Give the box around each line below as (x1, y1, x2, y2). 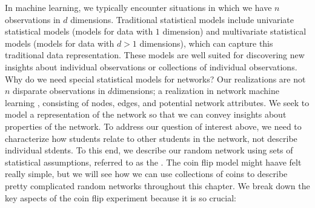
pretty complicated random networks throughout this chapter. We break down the (5, 179, 310, 192)
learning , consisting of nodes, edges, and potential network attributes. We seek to (5, 96, 310, 109)
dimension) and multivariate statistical (162, 25, 307, 38)
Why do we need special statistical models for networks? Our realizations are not (5, 72, 306, 85)
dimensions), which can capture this (139, 36, 273, 49)
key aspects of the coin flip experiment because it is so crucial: (5, 191, 236, 204)
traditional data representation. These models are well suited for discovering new (5, 49, 305, 61)
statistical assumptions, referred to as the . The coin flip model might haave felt (5, 155, 302, 168)
